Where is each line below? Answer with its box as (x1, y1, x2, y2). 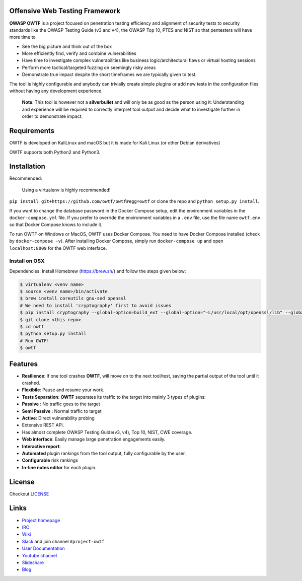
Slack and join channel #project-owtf (22, 538, 105, 544)
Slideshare (22, 559, 44, 565)
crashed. (22, 380, 40, 386)
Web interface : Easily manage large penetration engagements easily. (22, 436, 166, 443)
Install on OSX (9, 257, 45, 264)
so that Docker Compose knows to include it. (9, 222, 103, 228)
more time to (9, 34, 36, 40)
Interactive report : (22, 443, 61, 449)
